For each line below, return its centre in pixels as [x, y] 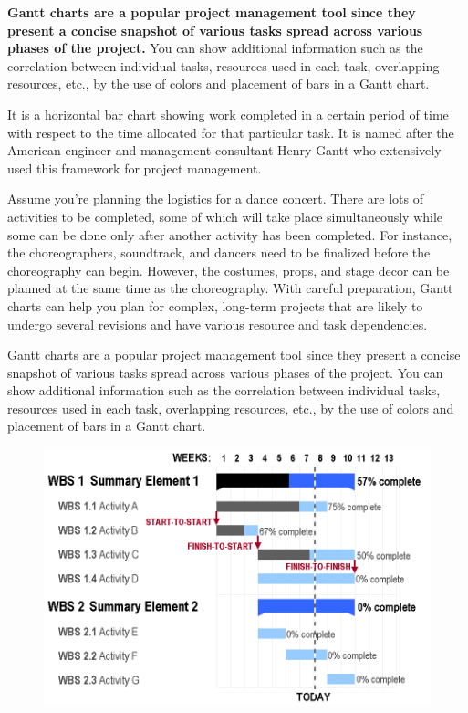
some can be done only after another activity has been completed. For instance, [230, 234]
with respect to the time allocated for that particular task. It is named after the [231, 132]
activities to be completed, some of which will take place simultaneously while [225, 216]
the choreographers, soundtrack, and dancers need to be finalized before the [219, 252]
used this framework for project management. [135, 168]
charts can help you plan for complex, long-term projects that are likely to [215, 305]
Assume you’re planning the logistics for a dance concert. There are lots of [215, 199]
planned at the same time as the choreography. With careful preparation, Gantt [230, 288]
